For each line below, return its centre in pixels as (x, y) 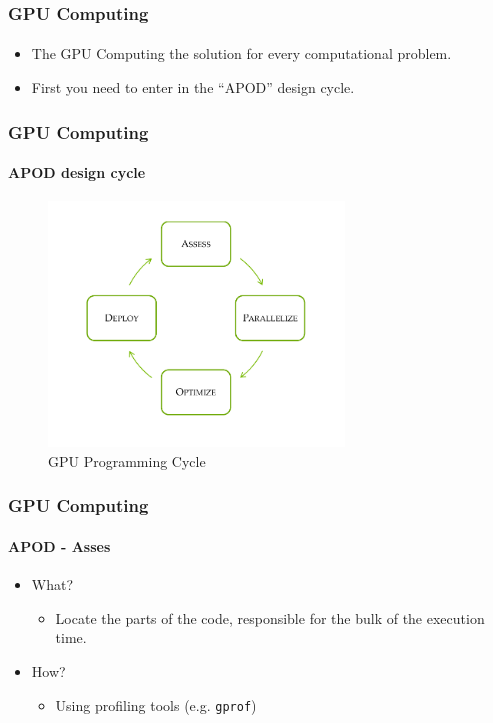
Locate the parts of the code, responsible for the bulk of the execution (270, 617)
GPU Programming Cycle (127, 460)
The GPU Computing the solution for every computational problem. (241, 53)
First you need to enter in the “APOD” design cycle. (193, 87)
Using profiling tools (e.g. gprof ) (156, 704)
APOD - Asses (59, 546)
